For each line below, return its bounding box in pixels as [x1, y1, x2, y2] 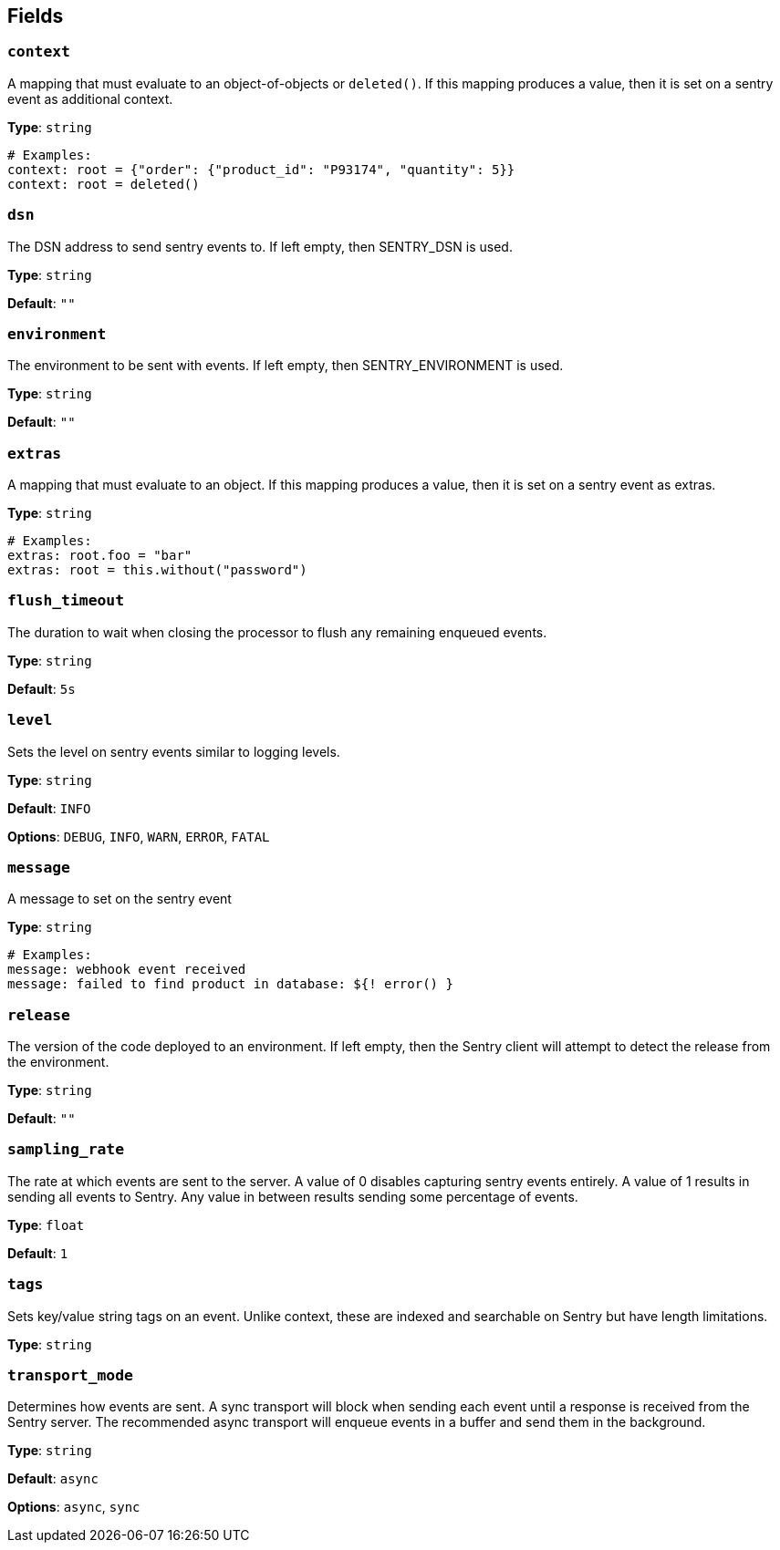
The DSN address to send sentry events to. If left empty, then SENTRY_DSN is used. [7, 238, 513, 254]
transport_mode [7, 1366, 133, 1384]
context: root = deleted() [7, 176, 200, 191]
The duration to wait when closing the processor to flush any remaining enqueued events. [7, 624, 547, 640]
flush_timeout [7, 592, 125, 610]
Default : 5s [7, 680, 76, 697]
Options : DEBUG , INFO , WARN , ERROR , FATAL [7, 828, 270, 844]
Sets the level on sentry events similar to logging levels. [7, 743, 340, 759]
